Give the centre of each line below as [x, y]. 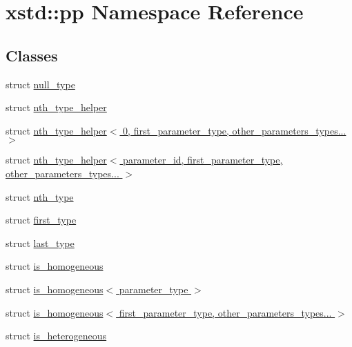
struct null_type [40, 84]
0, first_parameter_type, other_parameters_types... [235, 130]
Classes [32, 55]
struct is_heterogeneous [56, 336]
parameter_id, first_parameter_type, [203, 160]
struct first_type [41, 220]
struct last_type [40, 242]
